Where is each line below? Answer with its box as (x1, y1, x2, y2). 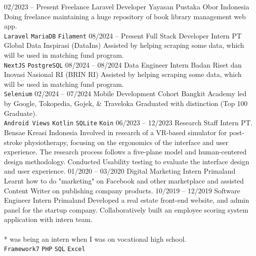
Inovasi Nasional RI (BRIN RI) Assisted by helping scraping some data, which (4, 69, 242, 79)
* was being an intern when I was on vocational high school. (4, 233, 186, 244)
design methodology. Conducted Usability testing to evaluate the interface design (4, 156, 250, 166)
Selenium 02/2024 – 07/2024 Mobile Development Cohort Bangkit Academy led (4, 88, 247, 99)
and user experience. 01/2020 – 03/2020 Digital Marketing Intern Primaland (4, 166, 236, 176)
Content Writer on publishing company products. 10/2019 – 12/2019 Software (4, 185, 240, 195)
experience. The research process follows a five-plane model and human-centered (4, 146, 247, 157)
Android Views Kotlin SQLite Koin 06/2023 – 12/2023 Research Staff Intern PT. (4, 117, 253, 128)
